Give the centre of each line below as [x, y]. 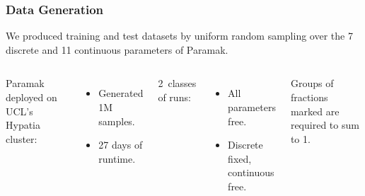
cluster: [22, 138]
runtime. [117, 158]
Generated [121, 93]
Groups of [312, 83]
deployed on [31, 97]
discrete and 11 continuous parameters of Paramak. [117, 49]
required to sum [325, 125]
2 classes [177, 83]
